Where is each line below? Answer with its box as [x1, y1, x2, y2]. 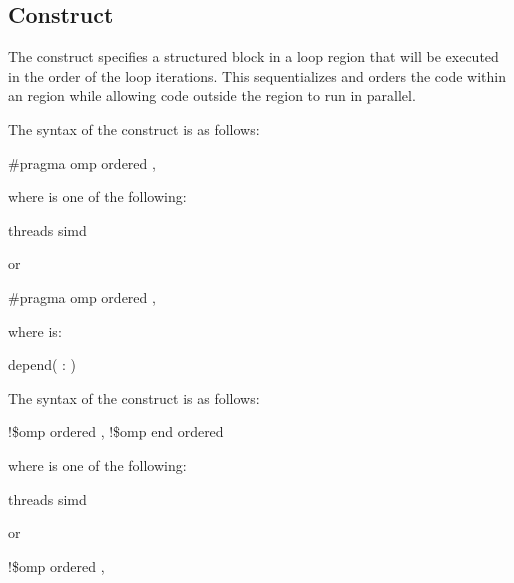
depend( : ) [8, 354, 77, 375]
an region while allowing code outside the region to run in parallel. [8, 85, 416, 106]
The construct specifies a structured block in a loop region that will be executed [8, 46, 499, 67]
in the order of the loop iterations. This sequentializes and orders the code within [8, 65, 506, 86]
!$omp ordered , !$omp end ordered [8, 421, 224, 442]
